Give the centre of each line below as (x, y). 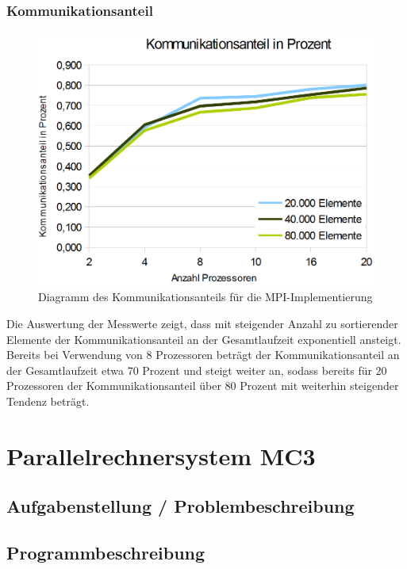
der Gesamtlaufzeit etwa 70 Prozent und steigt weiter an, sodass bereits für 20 (197, 370)
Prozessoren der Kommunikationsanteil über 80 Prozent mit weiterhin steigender (203, 386)
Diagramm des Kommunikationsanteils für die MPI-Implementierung (205, 297)
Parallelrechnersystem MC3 (161, 455)
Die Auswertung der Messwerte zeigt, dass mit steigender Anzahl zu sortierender (202, 323)
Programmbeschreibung (106, 553)
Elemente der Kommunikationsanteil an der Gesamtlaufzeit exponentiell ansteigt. (204, 339)
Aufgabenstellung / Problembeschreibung (180, 506)
